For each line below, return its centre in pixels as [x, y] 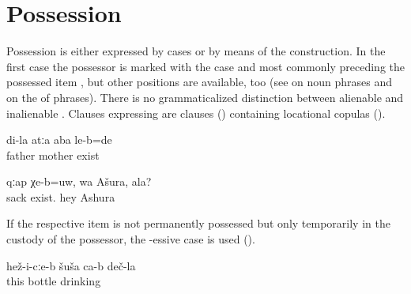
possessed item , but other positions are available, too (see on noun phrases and [200, 82]
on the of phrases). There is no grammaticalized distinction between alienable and [205, 97]
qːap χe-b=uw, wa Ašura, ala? [79, 181]
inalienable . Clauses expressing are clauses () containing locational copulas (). [196, 113]
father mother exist [53, 155]
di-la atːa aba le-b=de [59, 139]
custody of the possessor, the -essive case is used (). [131, 239]
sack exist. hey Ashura [61, 196]
